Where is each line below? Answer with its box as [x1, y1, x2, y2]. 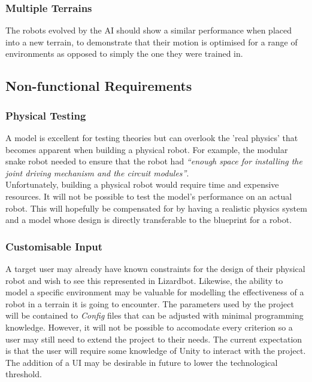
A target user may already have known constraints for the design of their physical [5, 262, 305, 274]
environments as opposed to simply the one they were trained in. [5, 47, 243, 60]
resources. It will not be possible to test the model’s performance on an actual [5, 190, 292, 202]
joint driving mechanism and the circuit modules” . [5, 166, 189, 179]
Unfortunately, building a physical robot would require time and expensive [5, 178, 279, 191]
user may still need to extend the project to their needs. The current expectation [5, 332, 302, 345]
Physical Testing [5, 108, 86, 123]
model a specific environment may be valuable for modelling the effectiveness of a [5, 286, 304, 298]
